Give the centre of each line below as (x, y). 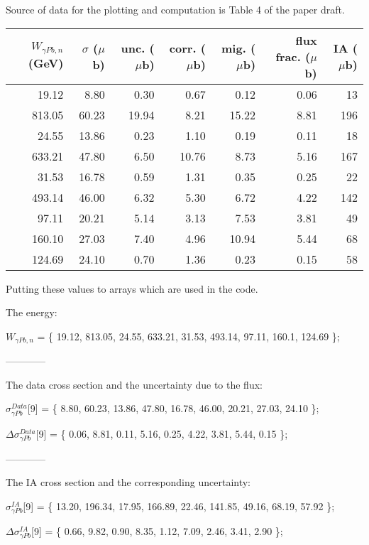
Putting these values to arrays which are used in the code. (132, 288)
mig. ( (239, 48)
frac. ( (293, 56)
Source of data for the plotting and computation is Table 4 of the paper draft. (175, 9)
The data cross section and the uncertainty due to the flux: (134, 384)
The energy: (32, 312)
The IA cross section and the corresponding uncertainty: (128, 482)
